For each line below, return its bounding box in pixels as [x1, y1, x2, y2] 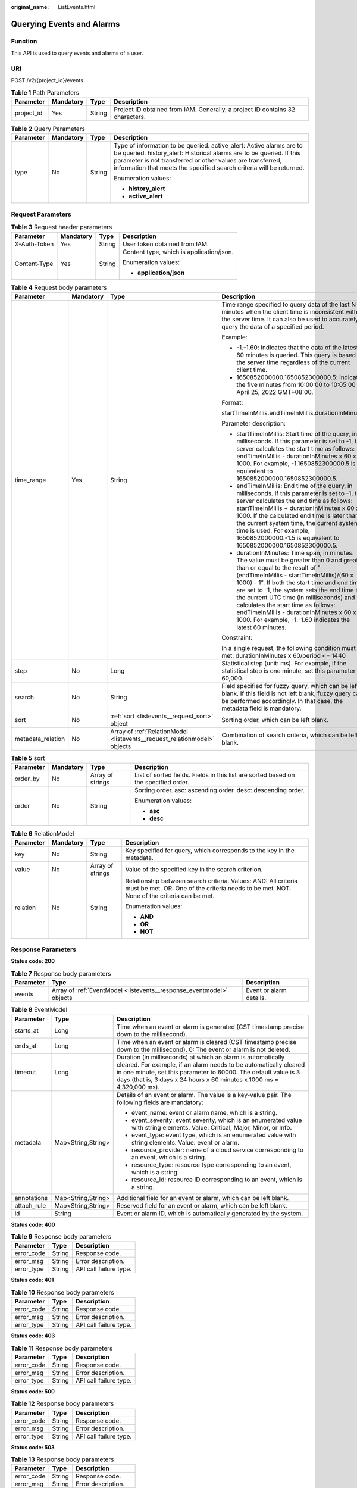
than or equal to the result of [236, 563, 317, 571]
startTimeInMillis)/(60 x [289, 571, 354, 579]
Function [11, 37, 37, 45]
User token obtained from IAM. [122, 240, 209, 248]
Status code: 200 [11, 958, 55, 965]
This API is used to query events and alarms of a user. [11, 49, 143, 57]
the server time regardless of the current [236, 358, 350, 366]
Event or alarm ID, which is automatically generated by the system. [116, 1209, 303, 1217]
